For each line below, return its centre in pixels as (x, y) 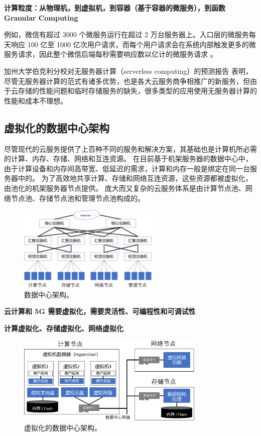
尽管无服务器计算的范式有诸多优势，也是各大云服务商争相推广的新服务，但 (127, 81)
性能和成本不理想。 (36, 100)
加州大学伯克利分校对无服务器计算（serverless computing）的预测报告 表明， (128, 71)
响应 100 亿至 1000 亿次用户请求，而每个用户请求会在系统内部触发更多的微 (133, 44)
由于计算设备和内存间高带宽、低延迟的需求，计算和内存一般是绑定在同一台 (127, 168)
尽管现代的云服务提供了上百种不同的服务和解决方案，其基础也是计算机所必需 (130, 148)
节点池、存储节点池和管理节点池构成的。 (78, 198)
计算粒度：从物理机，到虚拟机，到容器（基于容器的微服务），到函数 (115, 8)
